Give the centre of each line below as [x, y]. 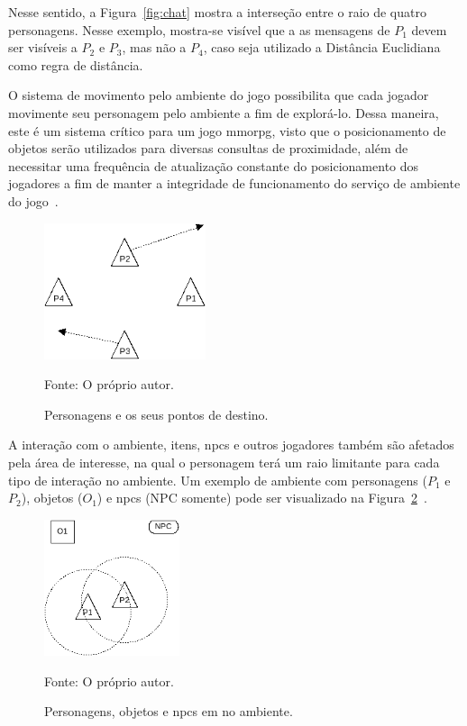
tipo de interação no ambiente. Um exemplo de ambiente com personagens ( [218, 480]
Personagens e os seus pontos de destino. [156, 414]
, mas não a [154, 47]
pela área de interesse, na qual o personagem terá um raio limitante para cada [224, 463]
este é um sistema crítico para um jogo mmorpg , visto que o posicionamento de [227, 130]
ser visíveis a [43, 47]
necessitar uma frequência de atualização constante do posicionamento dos [214, 165]
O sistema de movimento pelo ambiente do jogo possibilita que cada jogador [219, 95]
